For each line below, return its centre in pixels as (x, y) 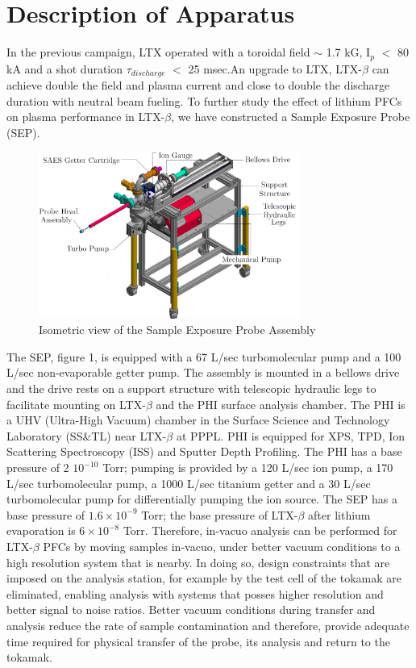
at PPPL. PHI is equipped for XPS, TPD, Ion (291, 435)
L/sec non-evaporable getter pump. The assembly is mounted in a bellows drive (203, 372)
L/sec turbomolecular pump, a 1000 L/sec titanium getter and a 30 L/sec (189, 483)
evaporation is (41, 530)
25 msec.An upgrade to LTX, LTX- (275, 68)
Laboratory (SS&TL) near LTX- (87, 435)
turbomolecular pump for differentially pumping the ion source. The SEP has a (202, 499)
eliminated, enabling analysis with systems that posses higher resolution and (195, 593)
